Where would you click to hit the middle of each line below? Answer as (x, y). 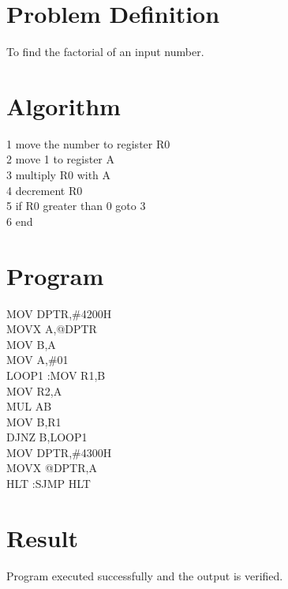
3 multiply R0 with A (59, 175)
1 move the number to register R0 (88, 143)
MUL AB (29, 406)
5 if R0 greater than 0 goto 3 (76, 206)
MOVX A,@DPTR (52, 329)
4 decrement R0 (45, 190)
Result (42, 537)
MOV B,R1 (34, 421)
